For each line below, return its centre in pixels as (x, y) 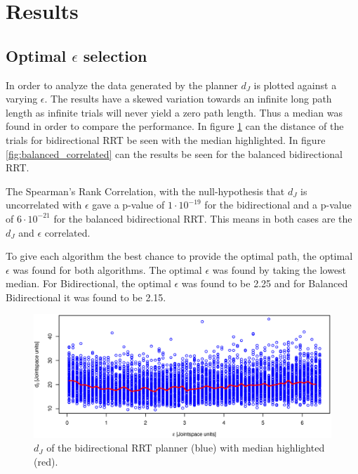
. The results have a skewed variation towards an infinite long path (188, 99)
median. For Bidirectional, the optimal (88, 283)
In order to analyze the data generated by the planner (122, 85)
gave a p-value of (128, 205)
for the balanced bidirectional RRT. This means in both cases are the (203, 218)
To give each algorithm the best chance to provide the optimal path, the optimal (179, 256)
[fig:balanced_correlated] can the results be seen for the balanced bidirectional (174, 153)
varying (22, 99)
